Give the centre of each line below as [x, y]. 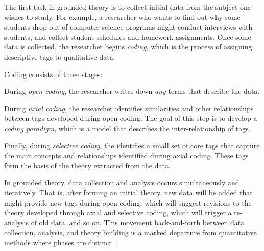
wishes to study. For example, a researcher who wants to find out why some [122, 17]
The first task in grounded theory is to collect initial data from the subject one [128, 7]
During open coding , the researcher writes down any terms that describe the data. [132, 91]
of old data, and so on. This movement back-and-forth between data [138, 222]
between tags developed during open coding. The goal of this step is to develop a [131, 118]
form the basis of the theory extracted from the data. [87, 165]
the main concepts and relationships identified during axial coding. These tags [126, 155]
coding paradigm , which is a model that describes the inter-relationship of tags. [127, 128]
